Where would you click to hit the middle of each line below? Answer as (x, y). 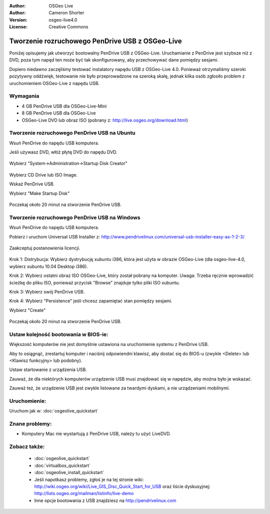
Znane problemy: (30, 424)
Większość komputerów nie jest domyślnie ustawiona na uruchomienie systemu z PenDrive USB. (109, 344)
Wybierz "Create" (27, 310)
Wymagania (24, 96)
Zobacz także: (27, 446)
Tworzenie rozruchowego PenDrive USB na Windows (75, 217)
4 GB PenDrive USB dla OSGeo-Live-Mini (64, 106)
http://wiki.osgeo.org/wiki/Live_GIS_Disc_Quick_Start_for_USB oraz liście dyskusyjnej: (122, 486)
